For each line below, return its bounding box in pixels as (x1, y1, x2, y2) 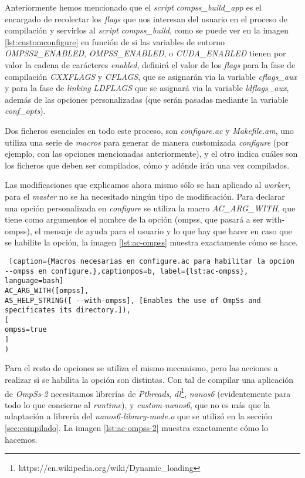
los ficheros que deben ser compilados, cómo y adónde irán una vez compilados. (5, 159, 290, 171)
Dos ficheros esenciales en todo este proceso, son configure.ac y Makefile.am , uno (5, 124, 294, 136)
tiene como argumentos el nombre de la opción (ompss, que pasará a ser (5, 213, 263, 225)
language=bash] (5, 277, 64, 285)
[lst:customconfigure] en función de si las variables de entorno (5, 35, 225, 48)
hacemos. (5, 433, 38, 445)
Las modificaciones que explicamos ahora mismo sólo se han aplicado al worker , (5, 179, 291, 191)
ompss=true (5, 325, 47, 334)
